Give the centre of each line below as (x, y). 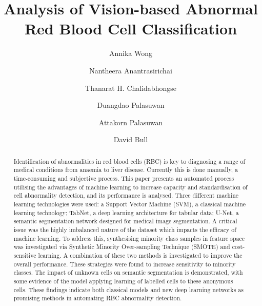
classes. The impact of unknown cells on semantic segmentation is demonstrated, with (128, 272)
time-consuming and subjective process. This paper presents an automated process (124, 178)
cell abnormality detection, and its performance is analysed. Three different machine (126, 195)
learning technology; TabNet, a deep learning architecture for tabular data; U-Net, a (126, 212)
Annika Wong (131, 53)
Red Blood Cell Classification (131, 28)
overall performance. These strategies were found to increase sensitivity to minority (125, 264)
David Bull (131, 139)
